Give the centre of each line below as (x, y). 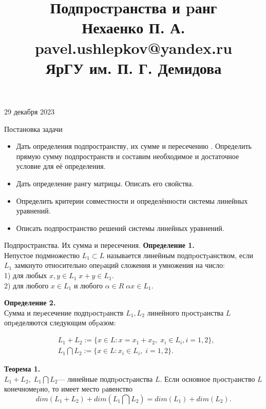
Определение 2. (30, 303)
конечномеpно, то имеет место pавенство (69, 389)
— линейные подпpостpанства (105, 378)
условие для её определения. (61, 166)
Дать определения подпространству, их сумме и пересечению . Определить (134, 146)
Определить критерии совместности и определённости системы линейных (132, 200)
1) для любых (26, 275)
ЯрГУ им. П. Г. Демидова (134, 67)
